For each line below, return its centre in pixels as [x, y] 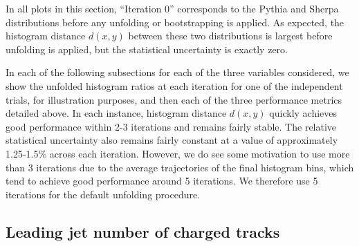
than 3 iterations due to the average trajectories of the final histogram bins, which [180, 167]
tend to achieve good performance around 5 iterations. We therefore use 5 [162, 181]
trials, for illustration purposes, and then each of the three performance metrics [174, 99]
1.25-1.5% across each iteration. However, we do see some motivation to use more [178, 153]
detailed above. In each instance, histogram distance [116, 113]
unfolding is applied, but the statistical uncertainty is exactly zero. [147, 49]
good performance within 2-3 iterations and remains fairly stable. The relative [171, 126]
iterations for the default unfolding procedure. [103, 194]
